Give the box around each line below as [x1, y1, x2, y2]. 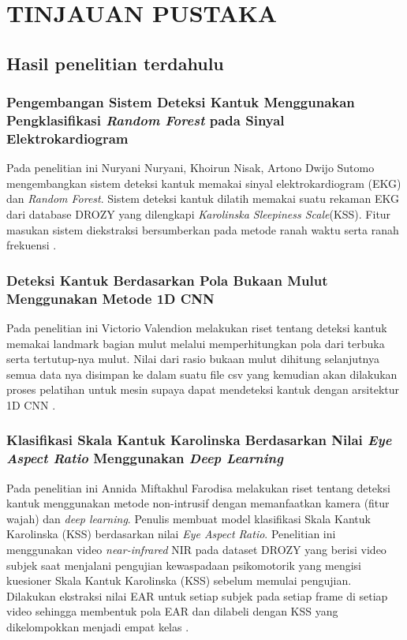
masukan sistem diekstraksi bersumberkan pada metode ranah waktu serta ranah [6, 221, 399, 238]
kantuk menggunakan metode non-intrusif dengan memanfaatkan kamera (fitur [6, 495, 390, 511]
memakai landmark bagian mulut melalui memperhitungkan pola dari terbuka [6, 335, 385, 351]
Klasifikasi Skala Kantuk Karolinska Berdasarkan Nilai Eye [6, 430, 392, 450]
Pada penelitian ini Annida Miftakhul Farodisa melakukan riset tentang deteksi [6, 479, 390, 496]
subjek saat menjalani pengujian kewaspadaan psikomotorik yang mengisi [6, 556, 362, 573]
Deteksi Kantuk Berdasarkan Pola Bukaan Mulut [6, 270, 328, 290]
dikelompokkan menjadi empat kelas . [6, 618, 189, 634]
